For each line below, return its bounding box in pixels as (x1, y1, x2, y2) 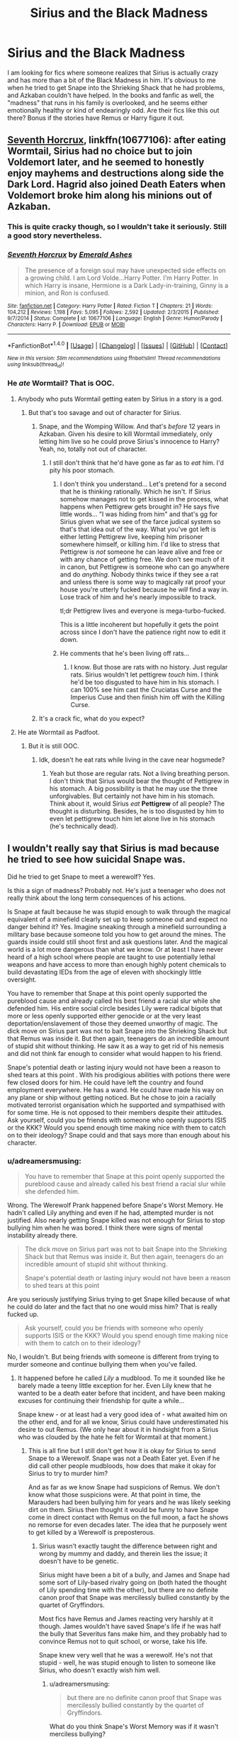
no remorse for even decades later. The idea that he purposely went (28, 1520, 227, 1529)
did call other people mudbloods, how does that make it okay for (28, 1461, 217, 1469)
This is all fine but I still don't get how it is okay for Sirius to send (28, 1446, 216, 1455)
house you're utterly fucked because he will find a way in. (59, 585, 229, 594)
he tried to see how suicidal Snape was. (7, 853, 186, 866)
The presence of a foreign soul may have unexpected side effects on (24, 266, 227, 274)
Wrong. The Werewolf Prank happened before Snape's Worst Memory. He (7, 1201, 224, 1209)
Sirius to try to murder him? (28, 1469, 108, 1477)
